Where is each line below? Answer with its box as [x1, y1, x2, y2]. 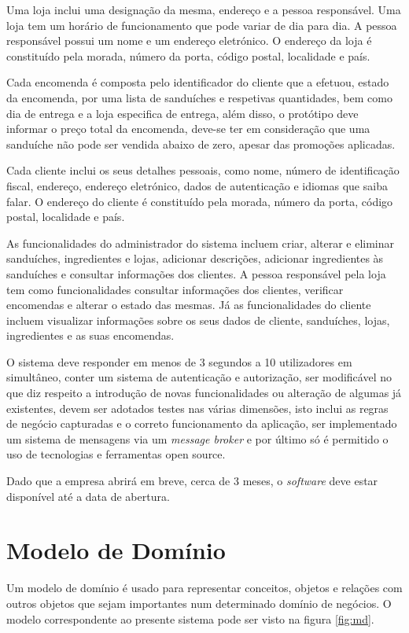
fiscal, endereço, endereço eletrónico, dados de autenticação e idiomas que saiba [6, 177, 388, 193]
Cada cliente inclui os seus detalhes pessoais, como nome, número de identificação [6, 162, 400, 178]
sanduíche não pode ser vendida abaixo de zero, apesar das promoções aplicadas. [6, 135, 396, 152]
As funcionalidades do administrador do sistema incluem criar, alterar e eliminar [6, 234, 395, 251]
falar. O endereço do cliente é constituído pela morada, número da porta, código [6, 193, 393, 209]
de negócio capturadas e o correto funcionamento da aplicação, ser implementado [6, 415, 397, 432]
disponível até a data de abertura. [6, 488, 170, 504]
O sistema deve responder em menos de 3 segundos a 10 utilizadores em [6, 353, 352, 370]
